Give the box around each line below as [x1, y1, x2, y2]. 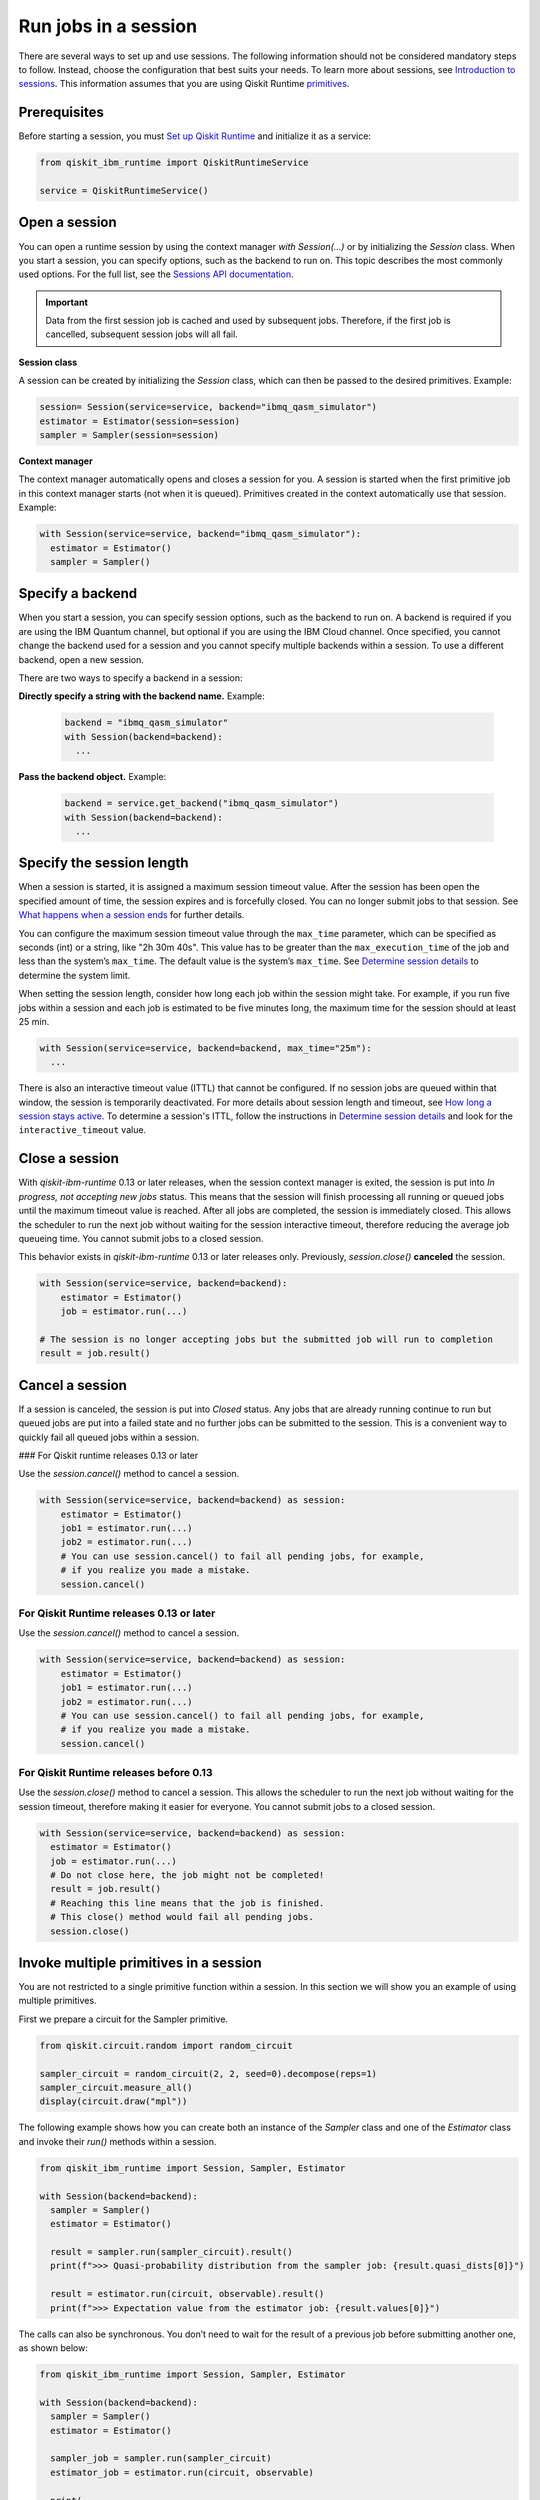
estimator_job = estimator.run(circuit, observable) [50, 2466, 314, 2478]
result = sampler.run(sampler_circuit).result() [50, 2246, 294, 2258]
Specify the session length [18, 855, 189, 872]
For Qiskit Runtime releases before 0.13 [18, 1766, 213, 1780]
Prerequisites [18, 104, 104, 121]
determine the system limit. [18, 969, 131, 981]
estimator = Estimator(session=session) [39, 415, 240, 427]
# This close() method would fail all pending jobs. [50, 1911, 314, 1923]
